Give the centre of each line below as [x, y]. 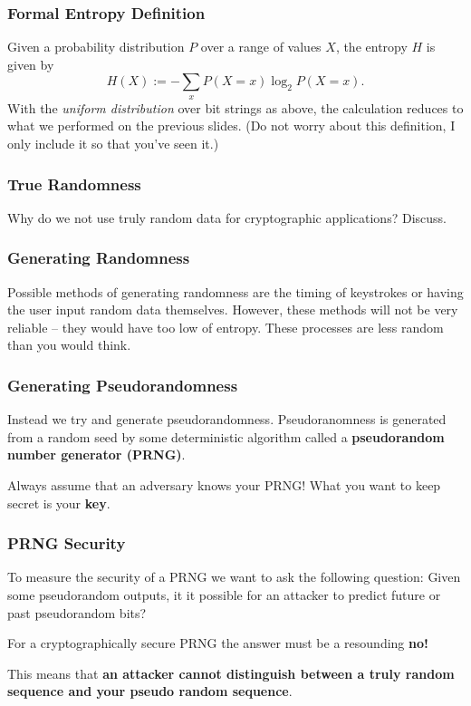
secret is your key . [59, 503]
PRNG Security [67, 543]
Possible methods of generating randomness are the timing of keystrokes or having [235, 291]
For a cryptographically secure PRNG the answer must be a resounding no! [218, 643]
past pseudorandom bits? [77, 612]
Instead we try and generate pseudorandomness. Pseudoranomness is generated [227, 419]
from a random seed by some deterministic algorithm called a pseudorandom [226, 436]
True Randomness [74, 184]
